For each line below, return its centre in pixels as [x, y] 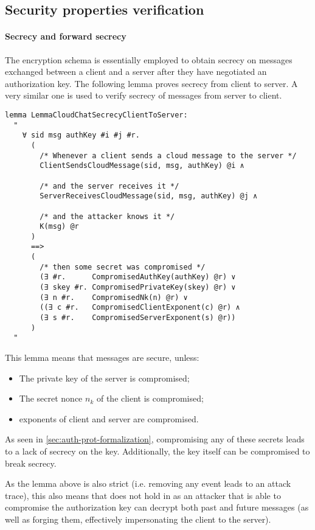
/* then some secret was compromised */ [123, 267]
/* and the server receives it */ [109, 186]
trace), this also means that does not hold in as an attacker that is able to [143, 495]
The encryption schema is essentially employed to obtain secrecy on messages [149, 59]
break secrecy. [31, 463]
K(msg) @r [59, 227]
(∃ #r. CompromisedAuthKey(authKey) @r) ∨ [138, 277]
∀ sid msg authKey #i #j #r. [81, 135]
